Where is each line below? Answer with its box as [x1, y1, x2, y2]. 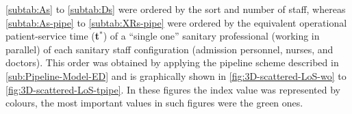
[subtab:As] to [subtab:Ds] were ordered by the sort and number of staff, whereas [5, 2, 346, 16]
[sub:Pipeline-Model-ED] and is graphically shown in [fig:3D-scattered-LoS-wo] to [5, 68, 347, 83]
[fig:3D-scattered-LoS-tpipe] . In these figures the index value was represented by [5, 82, 340, 96]
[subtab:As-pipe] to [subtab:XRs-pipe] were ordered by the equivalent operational [5, 15, 347, 29]
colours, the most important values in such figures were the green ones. [5, 96, 303, 110]
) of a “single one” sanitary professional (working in [103, 29, 320, 43]
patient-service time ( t [5, 29, 100, 43]
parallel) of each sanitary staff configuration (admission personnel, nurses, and [5, 42, 334, 56]
